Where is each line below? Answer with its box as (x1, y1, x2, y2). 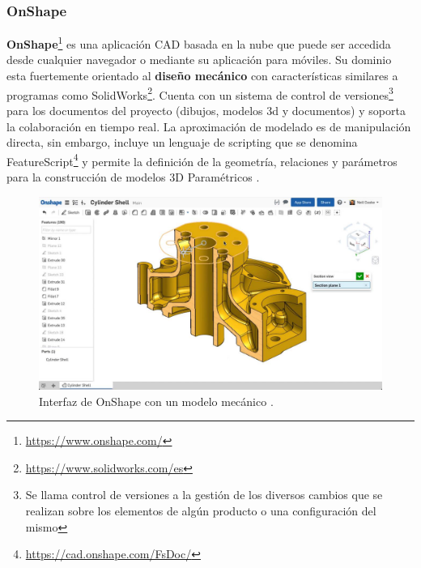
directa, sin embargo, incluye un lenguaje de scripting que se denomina (6, 134, 358, 151)
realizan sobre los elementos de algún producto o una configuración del (25, 502, 376, 519)
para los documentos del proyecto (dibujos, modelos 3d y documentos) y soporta (6, 101, 406, 118)
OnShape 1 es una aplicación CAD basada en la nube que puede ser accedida (6, 33, 391, 52)
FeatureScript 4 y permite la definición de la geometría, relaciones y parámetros (6, 150, 398, 169)
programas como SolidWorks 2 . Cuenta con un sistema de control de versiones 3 (6, 83, 393, 103)
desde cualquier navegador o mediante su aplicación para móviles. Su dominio (6, 51, 392, 68)
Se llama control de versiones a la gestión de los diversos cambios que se (25, 486, 383, 503)
